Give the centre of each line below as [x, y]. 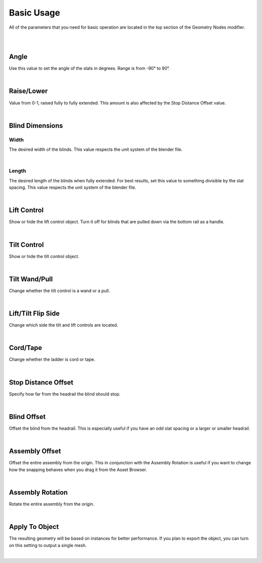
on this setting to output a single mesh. [48, 545]
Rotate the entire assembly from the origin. [52, 504]
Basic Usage [34, 13]
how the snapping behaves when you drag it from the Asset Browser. [78, 470]
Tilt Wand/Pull [31, 279]
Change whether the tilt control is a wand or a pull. [59, 290]
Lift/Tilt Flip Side [34, 314]
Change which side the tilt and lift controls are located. [64, 325]
